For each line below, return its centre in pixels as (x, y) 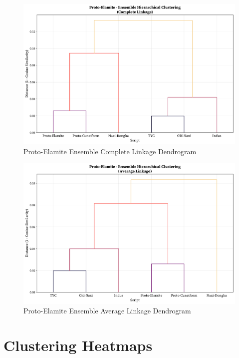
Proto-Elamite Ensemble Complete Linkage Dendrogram (110, 151)
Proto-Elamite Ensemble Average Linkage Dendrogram (107, 311)
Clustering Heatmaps (78, 345)
